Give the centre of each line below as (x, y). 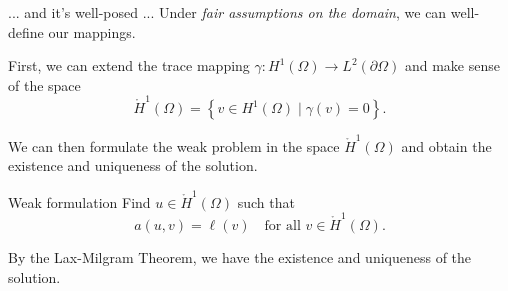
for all (282, 226)
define (26, 31)
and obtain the (446, 145)
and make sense (452, 65)
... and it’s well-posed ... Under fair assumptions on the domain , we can (227, 12)
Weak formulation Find (79, 201)
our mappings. (92, 31)
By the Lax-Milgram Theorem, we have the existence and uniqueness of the (240, 257)
